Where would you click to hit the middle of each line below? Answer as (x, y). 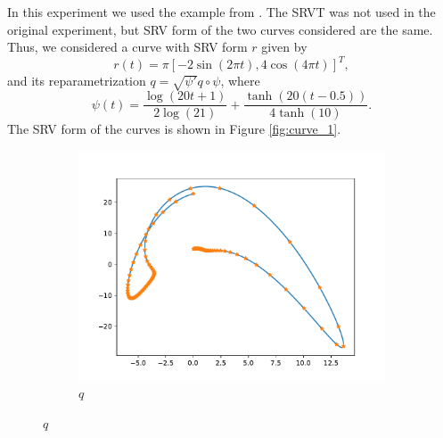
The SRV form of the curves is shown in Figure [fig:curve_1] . (174, 129)
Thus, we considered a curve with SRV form (127, 47)
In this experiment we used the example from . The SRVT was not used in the (221, 12)
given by (284, 47)
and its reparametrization (77, 81)
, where (240, 81)
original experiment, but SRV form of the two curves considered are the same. (220, 29)
